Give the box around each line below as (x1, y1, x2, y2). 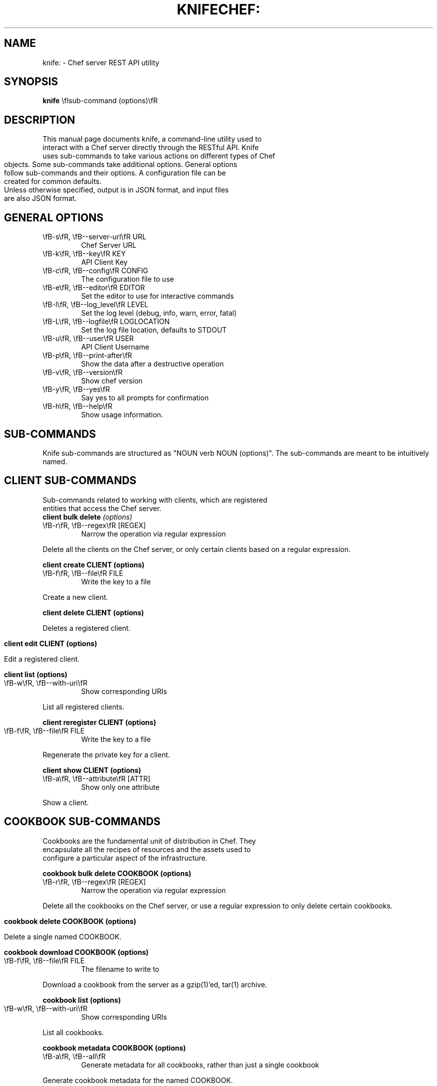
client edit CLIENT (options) (4, 639, 97, 648)
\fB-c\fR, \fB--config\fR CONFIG (42, 266, 148, 275)
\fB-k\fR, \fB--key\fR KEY (42, 249, 126, 258)
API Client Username (81, 343, 150, 352)
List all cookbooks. (42, 1028, 104, 1037)
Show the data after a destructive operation (81, 360, 224, 368)
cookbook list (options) (42, 995, 121, 1004)
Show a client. (42, 798, 89, 807)
